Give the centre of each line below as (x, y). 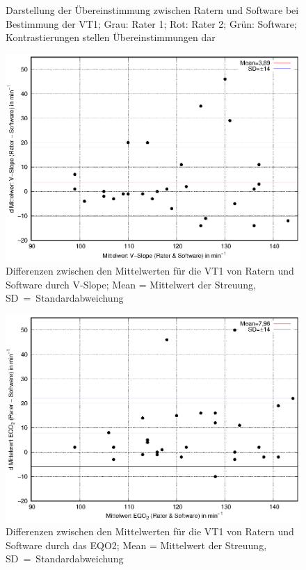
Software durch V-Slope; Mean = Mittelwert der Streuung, (131, 284)
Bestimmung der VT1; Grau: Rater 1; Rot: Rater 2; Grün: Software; (151, 23)
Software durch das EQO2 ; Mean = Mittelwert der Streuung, (136, 545)
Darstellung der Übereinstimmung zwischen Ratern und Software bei (152, 10)
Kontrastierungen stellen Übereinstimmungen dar (111, 37)
